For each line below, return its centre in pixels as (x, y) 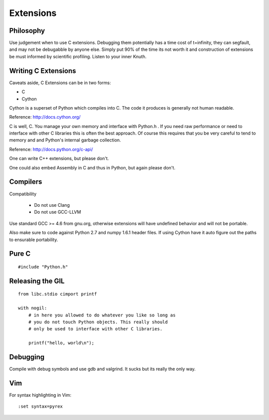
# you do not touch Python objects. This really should (98, 322)
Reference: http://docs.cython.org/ (45, 117)
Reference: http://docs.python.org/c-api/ (51, 149)
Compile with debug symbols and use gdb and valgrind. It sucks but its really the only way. (103, 369)
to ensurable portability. (34, 240)
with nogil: (33, 308)
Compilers (26, 182)
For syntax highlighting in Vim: (40, 395)
